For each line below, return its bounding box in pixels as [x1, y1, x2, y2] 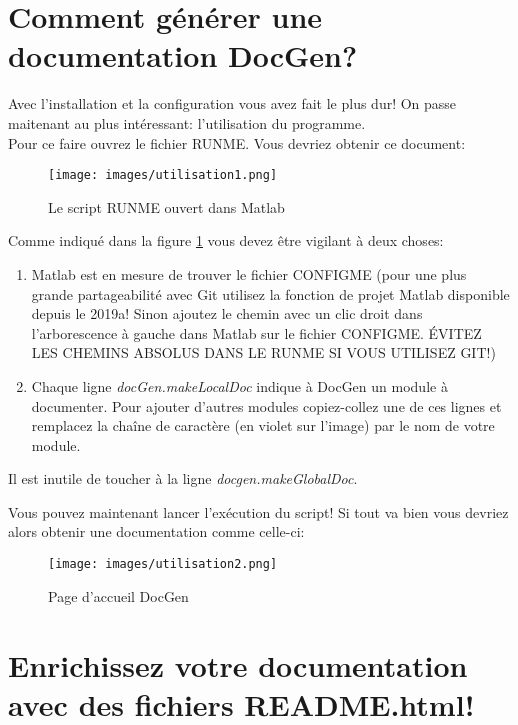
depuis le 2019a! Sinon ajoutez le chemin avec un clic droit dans [31, 303, 423, 324]
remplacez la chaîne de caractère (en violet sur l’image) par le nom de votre [31, 415, 495, 436]
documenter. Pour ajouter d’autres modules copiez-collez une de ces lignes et [31, 395, 502, 416]
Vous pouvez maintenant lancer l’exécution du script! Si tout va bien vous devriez [8, 501, 509, 522]
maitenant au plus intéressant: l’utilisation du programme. [8, 112, 366, 133]
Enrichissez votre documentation [8, 644, 468, 685]
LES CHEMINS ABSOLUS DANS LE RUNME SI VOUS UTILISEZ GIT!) [31, 342, 496, 363]
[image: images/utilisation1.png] [48, 168, 278, 183]
